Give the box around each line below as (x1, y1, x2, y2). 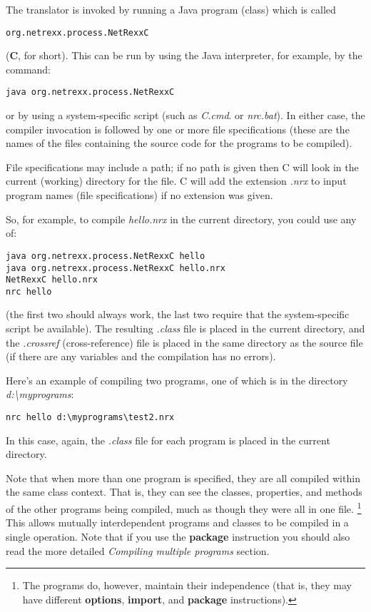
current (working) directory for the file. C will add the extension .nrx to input (6, 173, 347, 188)
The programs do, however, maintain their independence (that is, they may (22, 578, 352, 593)
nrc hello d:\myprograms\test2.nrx (6, 412, 175, 423)
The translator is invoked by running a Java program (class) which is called (6, 2, 336, 16)
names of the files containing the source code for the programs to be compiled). (6, 136, 352, 151)
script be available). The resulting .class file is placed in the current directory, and (6, 321, 365, 336)
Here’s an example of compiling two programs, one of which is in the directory (6, 372, 348, 387)
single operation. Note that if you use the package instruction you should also (6, 529, 350, 544)
